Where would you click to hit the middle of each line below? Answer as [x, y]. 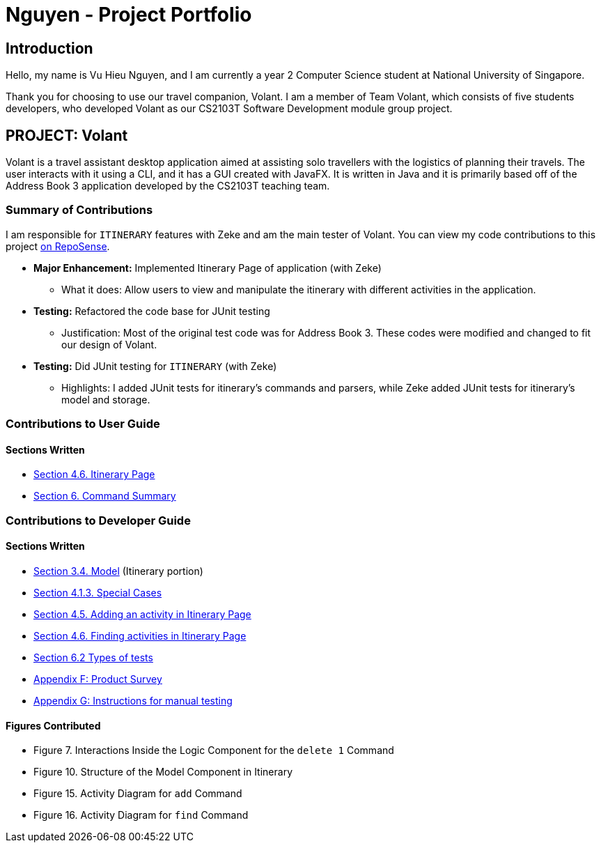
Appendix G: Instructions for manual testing [133, 700]
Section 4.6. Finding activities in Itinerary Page [140, 635]
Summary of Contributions [79, 210]
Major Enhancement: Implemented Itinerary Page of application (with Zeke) [208, 268]
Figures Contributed [53, 725]
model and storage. [106, 399]
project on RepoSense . [58, 246]
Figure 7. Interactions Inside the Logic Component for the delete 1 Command [214, 750]
